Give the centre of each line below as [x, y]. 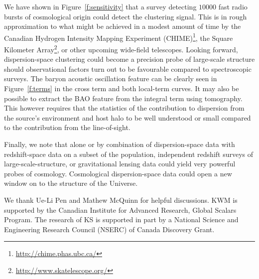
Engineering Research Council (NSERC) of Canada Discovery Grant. [109, 229]
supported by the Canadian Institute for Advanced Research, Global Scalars [120, 209]
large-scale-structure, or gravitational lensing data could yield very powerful [120, 164]
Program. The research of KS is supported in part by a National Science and [121, 219]
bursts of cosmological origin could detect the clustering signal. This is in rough [126, 16]
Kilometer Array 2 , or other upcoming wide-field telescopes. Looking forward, [121, 49]
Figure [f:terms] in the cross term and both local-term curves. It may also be [122, 88]
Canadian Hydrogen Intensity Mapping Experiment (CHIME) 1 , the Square [119, 37]
